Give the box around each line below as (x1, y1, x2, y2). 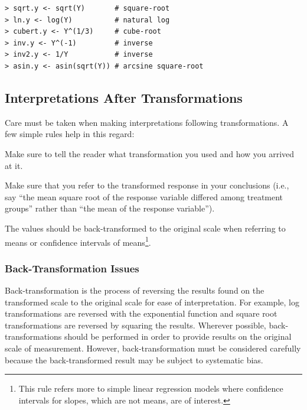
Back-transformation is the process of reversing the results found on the (5, 284, 264, 296)
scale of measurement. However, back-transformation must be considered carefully (5, 341, 301, 354)
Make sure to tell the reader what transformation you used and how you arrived (5, 147, 295, 160)
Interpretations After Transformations (5, 88, 243, 106)
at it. (5, 159, 23, 171)
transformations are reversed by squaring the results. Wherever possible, (5, 318, 266, 331)
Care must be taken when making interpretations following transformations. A (5, 116, 289, 128)
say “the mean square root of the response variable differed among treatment (5, 190, 283, 203)
